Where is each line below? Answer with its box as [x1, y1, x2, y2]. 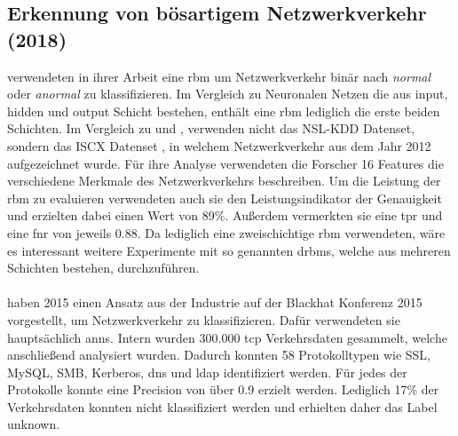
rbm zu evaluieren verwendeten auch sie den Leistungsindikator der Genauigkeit [7, 188, 442, 207]
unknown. [7, 415, 60, 433]
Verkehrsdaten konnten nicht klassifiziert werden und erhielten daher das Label [7, 397, 438, 416]
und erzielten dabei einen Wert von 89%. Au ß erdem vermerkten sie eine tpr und [7, 206, 443, 225]
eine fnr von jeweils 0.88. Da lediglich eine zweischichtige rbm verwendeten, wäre [7, 223, 446, 242]
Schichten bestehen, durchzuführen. [7, 258, 200, 277]
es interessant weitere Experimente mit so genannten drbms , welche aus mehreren [7, 241, 451, 259]
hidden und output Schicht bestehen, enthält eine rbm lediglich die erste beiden [7, 101, 440, 120]
